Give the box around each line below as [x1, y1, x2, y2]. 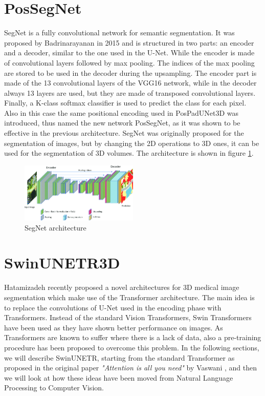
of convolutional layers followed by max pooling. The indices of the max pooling [4, 57, 255, 68]
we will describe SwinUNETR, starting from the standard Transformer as [4, 352, 235, 363]
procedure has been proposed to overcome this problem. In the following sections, [4, 342, 259, 352]
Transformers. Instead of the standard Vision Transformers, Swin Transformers [4, 312, 252, 323]
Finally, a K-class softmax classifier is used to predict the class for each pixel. [4, 97, 247, 108]
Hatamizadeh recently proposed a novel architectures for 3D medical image [4, 282, 239, 293]
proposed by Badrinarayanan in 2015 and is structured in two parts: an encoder [4, 37, 254, 48]
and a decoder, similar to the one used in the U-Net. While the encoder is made [4, 47, 255, 58]
